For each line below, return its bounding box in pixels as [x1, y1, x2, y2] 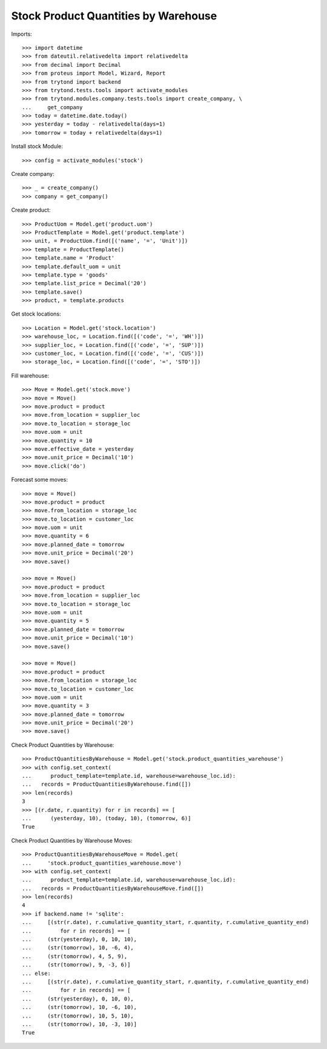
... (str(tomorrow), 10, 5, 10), [22, 1012, 134, 1019]
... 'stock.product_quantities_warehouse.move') [22, 859, 182, 866]
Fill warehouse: [11, 372, 50, 379]
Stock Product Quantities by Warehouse [11, 9, 217, 22]
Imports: [11, 30, 33, 38]
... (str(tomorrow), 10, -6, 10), [22, 1004, 137, 1011]
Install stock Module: [11, 143, 63, 150]
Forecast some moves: [11, 476, 68, 484]
